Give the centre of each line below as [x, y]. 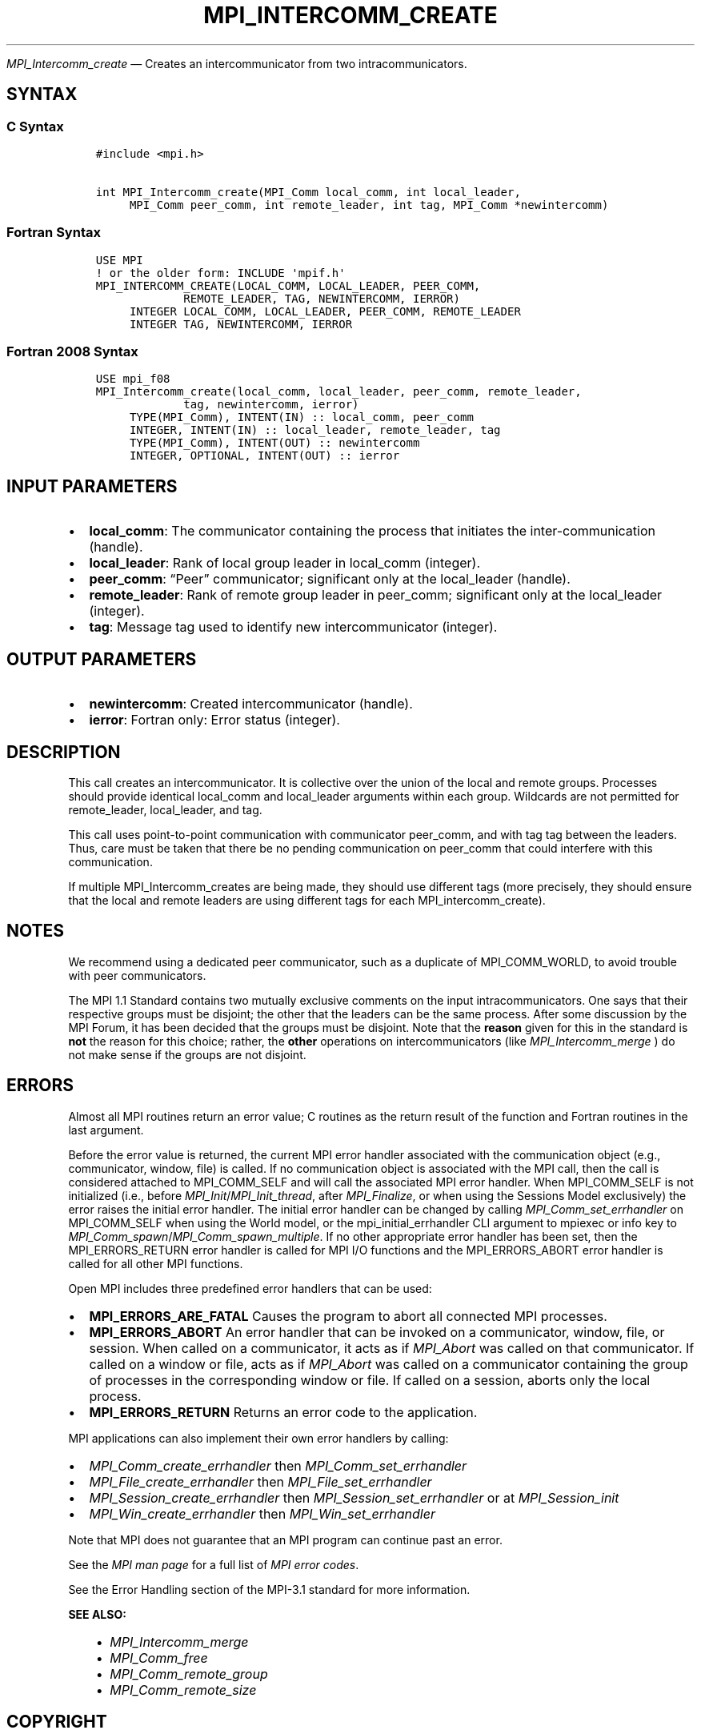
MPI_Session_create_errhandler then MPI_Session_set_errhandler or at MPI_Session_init [354, 1497]
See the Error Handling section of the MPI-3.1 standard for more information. [269, 1589]
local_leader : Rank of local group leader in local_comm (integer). [285, 563]
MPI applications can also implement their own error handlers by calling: [258, 1438]
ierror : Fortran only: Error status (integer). [214, 720]
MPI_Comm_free [159, 1658]
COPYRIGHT [57, 1722]
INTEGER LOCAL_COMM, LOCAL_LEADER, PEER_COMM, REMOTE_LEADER [325, 311]
